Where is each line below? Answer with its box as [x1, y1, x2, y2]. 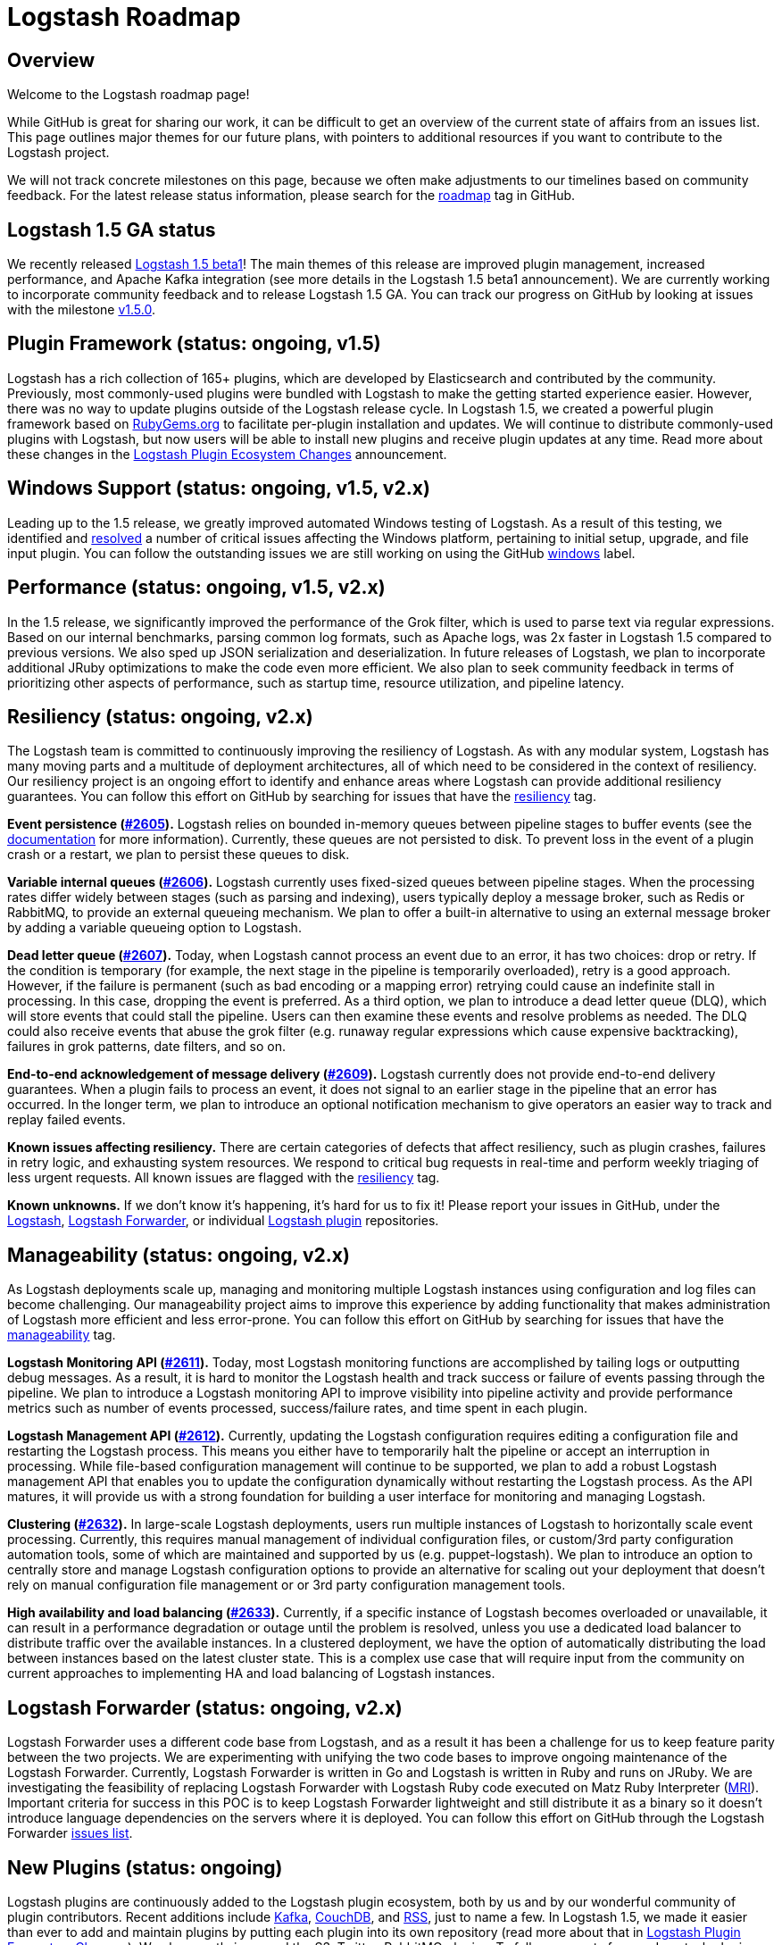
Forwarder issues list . [7, 1825, 133, 1841]
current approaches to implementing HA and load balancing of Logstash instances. [7, 1665, 495, 1682]
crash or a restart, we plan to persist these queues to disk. [7, 847, 350, 863]
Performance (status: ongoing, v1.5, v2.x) [7, 576, 386, 599]
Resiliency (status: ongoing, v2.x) [7, 705, 313, 728]
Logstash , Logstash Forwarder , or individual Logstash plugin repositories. [7, 1213, 439, 1229]
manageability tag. [7, 1327, 116, 1343]
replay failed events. [7, 1112, 126, 1128]
